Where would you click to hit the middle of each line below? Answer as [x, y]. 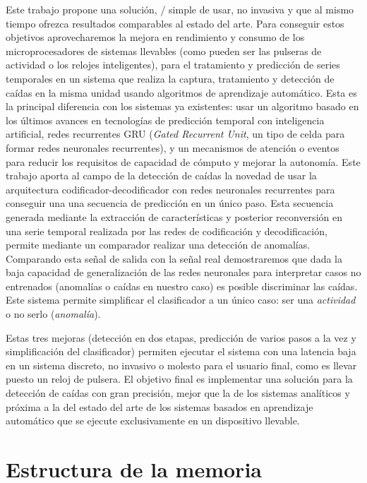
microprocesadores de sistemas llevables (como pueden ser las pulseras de [164, 50]
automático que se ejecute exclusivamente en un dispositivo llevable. [153, 421]
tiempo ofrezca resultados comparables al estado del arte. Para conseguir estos [175, 23]
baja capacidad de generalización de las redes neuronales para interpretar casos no [183, 272]
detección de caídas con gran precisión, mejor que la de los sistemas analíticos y [178, 393]
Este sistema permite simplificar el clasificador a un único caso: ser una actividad [181, 300]
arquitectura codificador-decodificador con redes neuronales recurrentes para [170, 189]
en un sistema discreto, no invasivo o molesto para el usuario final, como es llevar [181, 365]
